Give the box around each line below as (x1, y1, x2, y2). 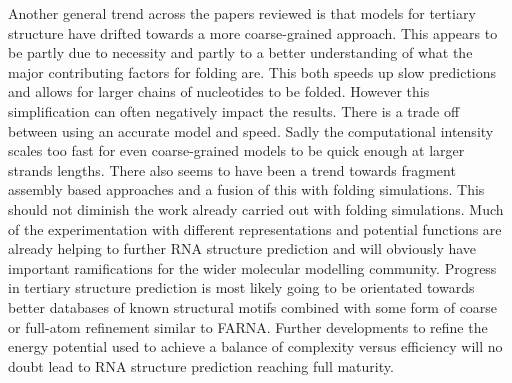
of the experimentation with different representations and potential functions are (8, 218, 502, 239)
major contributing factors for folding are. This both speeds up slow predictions (8, 61, 497, 82)
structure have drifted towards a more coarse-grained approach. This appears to (8, 22, 498, 43)
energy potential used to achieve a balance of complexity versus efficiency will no (8, 336, 503, 357)
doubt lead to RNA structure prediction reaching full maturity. (8, 355, 394, 376)
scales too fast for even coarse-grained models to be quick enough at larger (8, 140, 465, 161)
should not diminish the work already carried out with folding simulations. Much (8, 198, 504, 219)
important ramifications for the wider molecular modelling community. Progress (8, 257, 497, 278)
